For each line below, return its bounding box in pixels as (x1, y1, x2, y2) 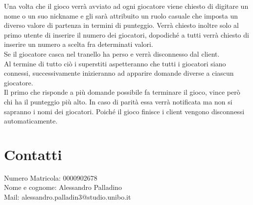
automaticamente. (4, 116, 58, 126)
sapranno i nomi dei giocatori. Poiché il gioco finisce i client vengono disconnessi (4, 106, 245, 116)
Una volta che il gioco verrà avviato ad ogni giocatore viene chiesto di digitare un (4, 1, 249, 11)
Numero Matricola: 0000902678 (4, 172, 97, 183)
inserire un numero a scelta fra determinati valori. (4, 39, 153, 49)
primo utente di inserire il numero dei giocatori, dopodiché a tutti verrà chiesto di (4, 29, 249, 40)
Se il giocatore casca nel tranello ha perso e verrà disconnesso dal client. (4, 48, 220, 59)
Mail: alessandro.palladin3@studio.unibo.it (4, 192, 131, 202)
